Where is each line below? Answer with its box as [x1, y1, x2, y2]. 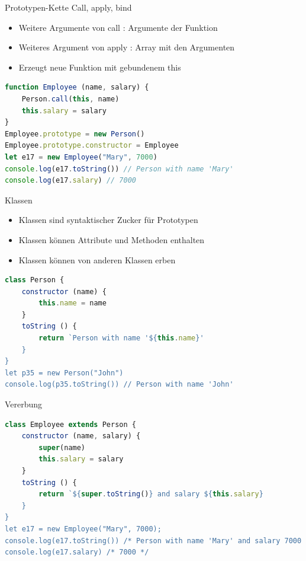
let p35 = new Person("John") [5, 368, 124, 377]
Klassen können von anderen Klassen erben [18, 253, 176, 266]
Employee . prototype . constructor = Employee [5, 141, 179, 150]
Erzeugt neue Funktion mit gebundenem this [18, 60, 181, 73]
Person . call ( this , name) [21, 94, 120, 103]
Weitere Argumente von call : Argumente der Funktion [18, 21, 218, 33]
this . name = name [38, 299, 107, 308]
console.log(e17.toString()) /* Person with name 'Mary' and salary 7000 [5, 536, 302, 545]
